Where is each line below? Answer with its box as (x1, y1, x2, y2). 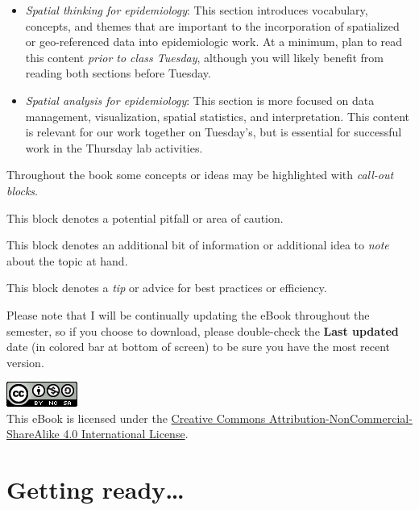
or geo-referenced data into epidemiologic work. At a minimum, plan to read (25, 33, 403, 50)
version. (6, 353, 44, 370)
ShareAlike (6, 425, 60, 442)
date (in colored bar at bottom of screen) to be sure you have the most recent (6, 338, 390, 355)
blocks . (6, 182, 38, 199)
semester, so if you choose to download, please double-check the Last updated (6, 322, 399, 339)
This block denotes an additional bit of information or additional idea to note (6, 236, 389, 253)
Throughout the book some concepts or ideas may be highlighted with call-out (6, 166, 394, 183)
